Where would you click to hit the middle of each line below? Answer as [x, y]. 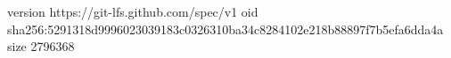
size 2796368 [41, 46]
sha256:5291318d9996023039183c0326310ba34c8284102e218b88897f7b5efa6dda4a [225, 29]
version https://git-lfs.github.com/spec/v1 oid [133, 11]
